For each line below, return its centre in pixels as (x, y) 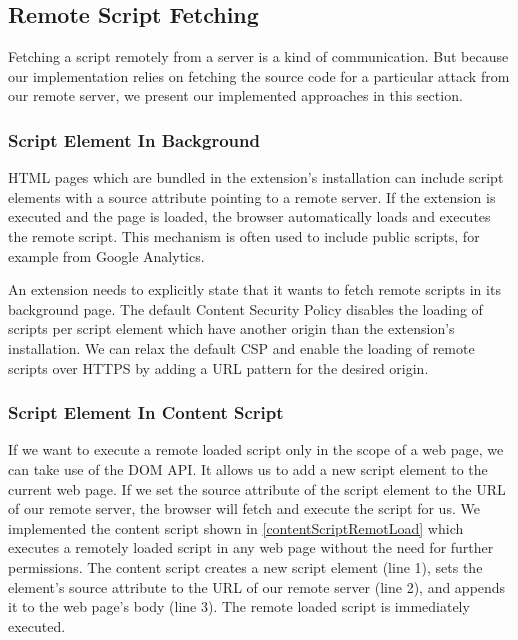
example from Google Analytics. (106, 255)
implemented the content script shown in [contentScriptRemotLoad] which (236, 527)
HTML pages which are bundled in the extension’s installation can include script (256, 177)
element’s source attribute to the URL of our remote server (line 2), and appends (257, 586)
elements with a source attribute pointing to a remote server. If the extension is (252, 196)
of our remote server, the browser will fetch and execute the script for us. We (244, 508)
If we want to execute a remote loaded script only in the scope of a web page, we (256, 449)
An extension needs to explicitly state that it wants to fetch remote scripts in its (254, 289)
